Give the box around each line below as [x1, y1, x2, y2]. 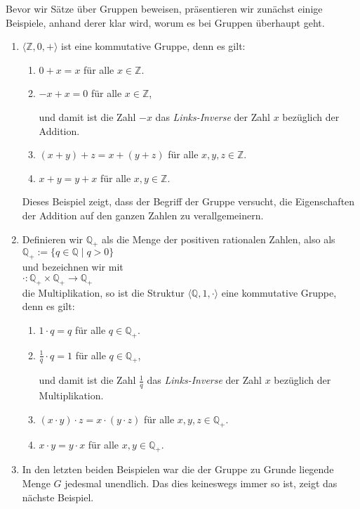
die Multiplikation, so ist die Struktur [22, 285, 185, 299]
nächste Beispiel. [22, 489, 94, 504]
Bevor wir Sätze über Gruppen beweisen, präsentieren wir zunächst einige [6, 1, 323, 15]
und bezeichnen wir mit [22, 259, 124, 274]
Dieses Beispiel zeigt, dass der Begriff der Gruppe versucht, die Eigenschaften [22, 194, 355, 209]
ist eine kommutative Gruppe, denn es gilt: [61, 39, 246, 53]
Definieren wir [22, 231, 84, 246]
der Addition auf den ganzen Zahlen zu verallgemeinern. [22, 207, 264, 222]
